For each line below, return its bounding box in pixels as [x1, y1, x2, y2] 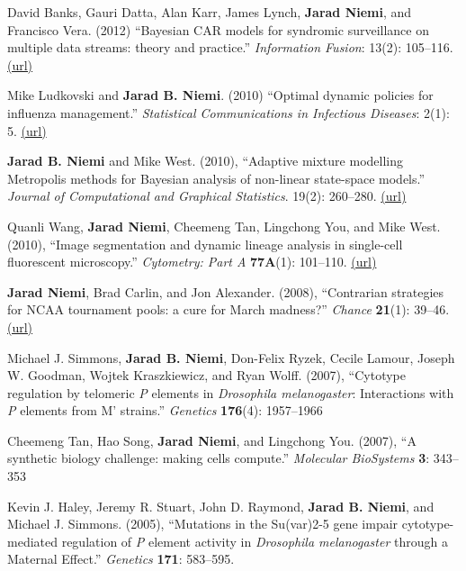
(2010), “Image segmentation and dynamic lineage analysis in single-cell [7, 234, 403, 253]
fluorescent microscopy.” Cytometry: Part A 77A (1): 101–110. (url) [7, 252, 377, 271]
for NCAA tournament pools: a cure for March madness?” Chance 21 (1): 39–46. [7, 300, 450, 319]
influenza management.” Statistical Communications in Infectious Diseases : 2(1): [7, 103, 450, 122]
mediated [7, 531, 58, 550]
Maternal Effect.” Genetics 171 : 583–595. [7, 549, 235, 568]
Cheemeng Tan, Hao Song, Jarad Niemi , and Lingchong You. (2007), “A [7, 431, 417, 449]
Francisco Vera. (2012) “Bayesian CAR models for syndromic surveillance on [7, 20, 429, 39]
